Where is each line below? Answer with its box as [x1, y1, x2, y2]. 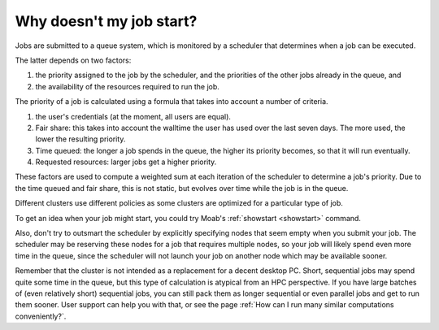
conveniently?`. [15, 311, 67, 321]
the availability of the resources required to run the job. [35, 81, 219, 91]
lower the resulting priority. [35, 134, 126, 144]
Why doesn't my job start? [15, 12, 198, 30]
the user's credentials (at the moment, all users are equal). [35, 111, 232, 121]
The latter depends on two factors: [15, 55, 132, 65]
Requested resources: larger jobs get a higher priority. [35, 157, 217, 167]
